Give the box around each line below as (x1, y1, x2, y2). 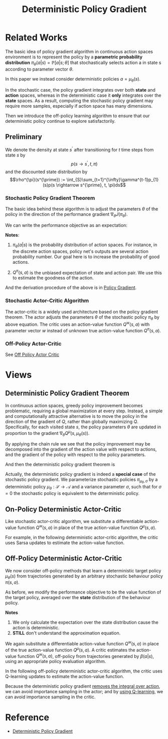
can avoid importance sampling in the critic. (5, 694, 96, 700)
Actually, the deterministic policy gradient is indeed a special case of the (5, 471, 156, 477)
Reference (5, 711, 49, 723)
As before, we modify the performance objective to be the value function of (5, 589, 161, 595)
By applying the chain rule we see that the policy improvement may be (5, 441, 150, 447)
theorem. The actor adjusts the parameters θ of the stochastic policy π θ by (5, 314, 159, 321)
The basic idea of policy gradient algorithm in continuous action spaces (5, 48, 153, 54)
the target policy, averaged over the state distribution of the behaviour (5, 595, 151, 601)
